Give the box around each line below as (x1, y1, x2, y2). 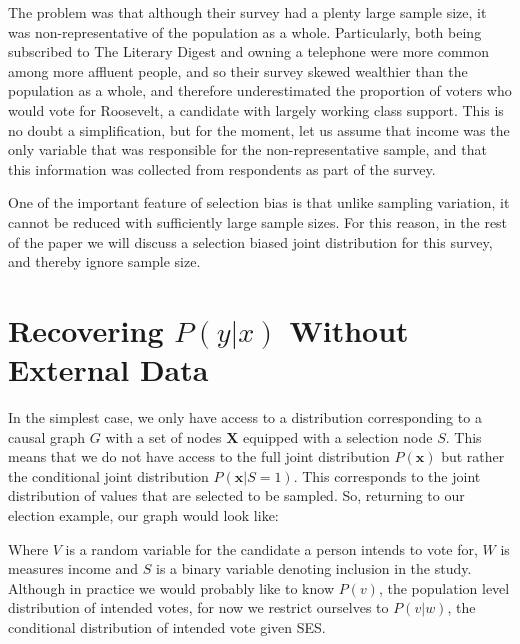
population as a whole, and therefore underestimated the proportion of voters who (8, 80, 512, 101)
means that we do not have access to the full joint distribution (8, 446, 390, 467)
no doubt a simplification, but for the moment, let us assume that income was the (8, 119, 510, 140)
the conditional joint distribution (8, 465, 209, 486)
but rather (441, 446, 505, 467)
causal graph (8, 426, 86, 447)
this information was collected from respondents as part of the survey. (8, 158, 436, 179)
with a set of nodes (105, 426, 222, 447)
